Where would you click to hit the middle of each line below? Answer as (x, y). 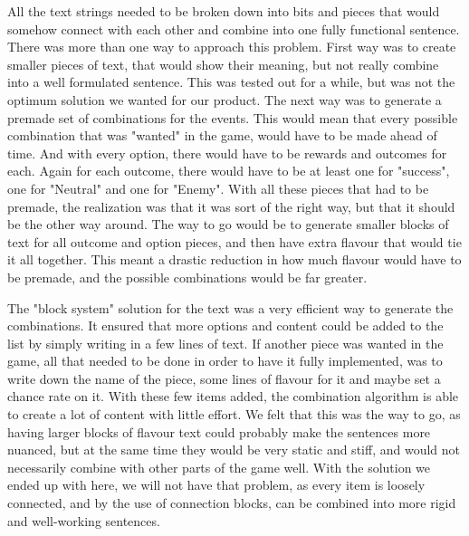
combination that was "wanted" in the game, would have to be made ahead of (222, 135)
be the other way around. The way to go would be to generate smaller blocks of (228, 224)
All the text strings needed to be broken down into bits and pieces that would (224, 11)
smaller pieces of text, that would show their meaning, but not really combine (223, 64)
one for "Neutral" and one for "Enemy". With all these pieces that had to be (218, 188)
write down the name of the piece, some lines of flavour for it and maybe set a (224, 378)
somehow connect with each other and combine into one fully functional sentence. (234, 29)
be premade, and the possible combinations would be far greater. (187, 277)
